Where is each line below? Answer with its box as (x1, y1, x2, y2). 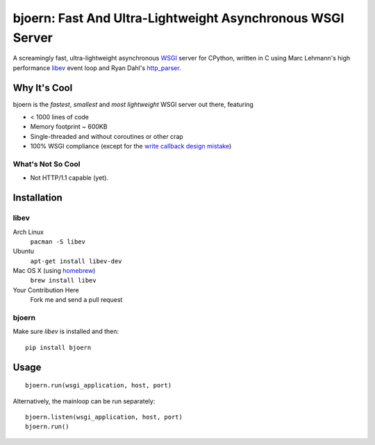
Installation (12, 192, 62, 204)
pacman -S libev (30, 237, 86, 246)
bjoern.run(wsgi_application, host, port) (25, 382, 172, 389)
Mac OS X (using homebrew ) (12, 267, 96, 275)
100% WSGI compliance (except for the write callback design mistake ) (30, 142, 232, 151)
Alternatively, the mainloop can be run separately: (12, 396, 156, 405)
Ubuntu (12, 247, 35, 255)
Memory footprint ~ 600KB (30, 122, 108, 131)
